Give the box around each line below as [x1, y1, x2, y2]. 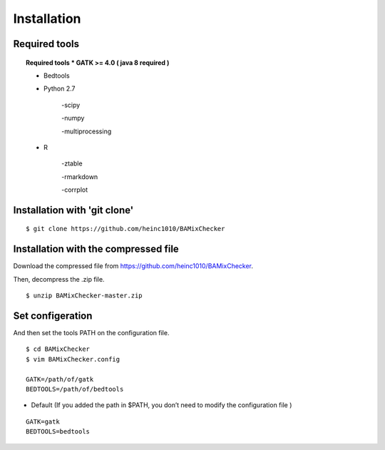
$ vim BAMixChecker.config [26, 355, 120, 363]
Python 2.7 [43, 84, 76, 93]
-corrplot [61, 185, 88, 194]
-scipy [61, 101, 81, 109]
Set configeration [13, 310, 93, 322]
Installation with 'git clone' [13, 204, 134, 216]
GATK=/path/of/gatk [26, 375, 94, 383]
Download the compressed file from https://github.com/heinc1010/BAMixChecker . [13, 262, 253, 270]
